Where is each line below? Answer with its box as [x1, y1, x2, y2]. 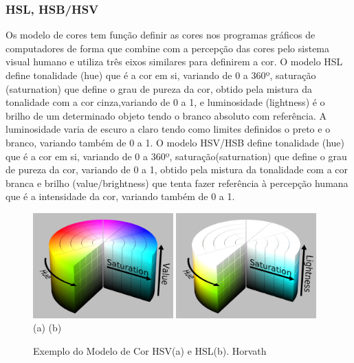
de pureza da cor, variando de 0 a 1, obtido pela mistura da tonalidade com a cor [5, 162, 349, 177]
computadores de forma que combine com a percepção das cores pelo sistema [5, 41, 330, 55]
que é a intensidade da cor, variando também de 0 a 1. [5, 189, 235, 203]
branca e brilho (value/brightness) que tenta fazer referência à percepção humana [5, 175, 349, 190]
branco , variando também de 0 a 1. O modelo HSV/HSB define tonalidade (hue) [5, 135, 345, 149]
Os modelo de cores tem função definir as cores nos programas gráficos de [5, 27, 316, 42]
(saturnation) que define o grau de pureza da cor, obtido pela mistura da [5, 81, 313, 96]
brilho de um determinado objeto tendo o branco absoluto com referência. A [5, 108, 327, 122]
